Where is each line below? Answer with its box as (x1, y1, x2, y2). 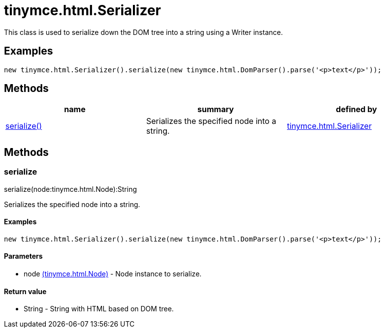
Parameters (4, 252, 43, 261)
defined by (336, 104, 377, 115)
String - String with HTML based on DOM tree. (24, 304, 174, 313)
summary (197, 104, 234, 115)
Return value (4, 287, 47, 296)
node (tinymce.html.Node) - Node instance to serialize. (24, 270, 202, 278)
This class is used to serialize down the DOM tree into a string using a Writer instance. (4, 28, 283, 36)
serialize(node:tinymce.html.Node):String (4, 184, 137, 193)
